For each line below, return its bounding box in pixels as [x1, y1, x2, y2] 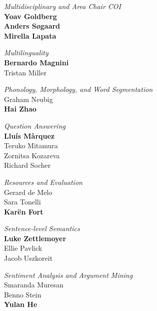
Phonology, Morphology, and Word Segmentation [4, 84, 153, 94]
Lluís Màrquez [4, 130, 55, 141]
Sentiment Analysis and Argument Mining [4, 269, 133, 280]
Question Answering [4, 120, 65, 131]
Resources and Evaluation [4, 176, 82, 187]
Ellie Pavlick [4, 243, 42, 253]
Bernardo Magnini [4, 57, 69, 67]
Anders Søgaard [4, 21, 60, 31]
